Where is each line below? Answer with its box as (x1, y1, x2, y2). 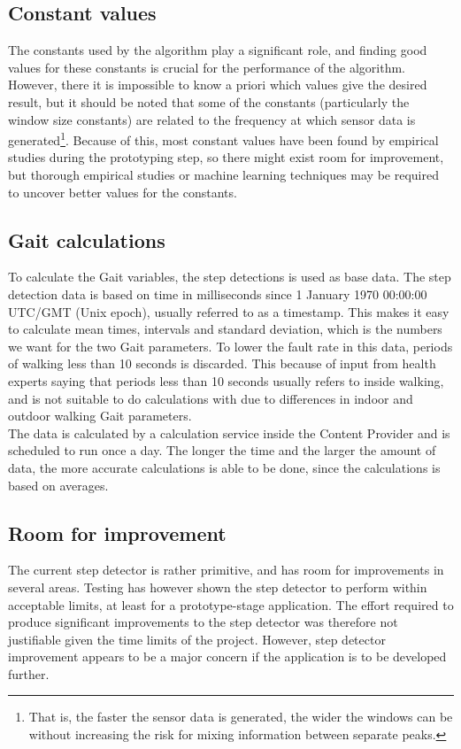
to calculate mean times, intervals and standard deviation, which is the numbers (8, 320, 442, 338)
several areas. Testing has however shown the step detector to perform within (8, 577, 427, 596)
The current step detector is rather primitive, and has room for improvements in (8, 560, 444, 579)
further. (8, 664, 50, 683)
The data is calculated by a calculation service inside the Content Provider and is (8, 423, 450, 442)
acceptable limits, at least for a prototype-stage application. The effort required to (8, 595, 454, 614)
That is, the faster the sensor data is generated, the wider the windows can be (28, 707, 453, 726)
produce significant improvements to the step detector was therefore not (8, 613, 398, 631)
